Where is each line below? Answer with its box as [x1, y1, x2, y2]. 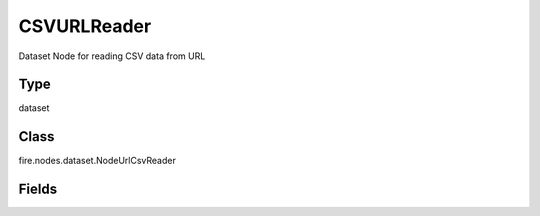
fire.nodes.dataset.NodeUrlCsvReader [18, 155, 177, 167]
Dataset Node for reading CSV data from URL [18, 50, 206, 62]
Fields [18, 181, 58, 198]
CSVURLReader [18, 15, 152, 37]
